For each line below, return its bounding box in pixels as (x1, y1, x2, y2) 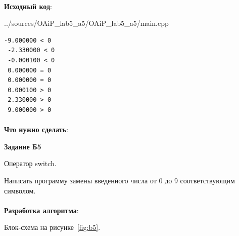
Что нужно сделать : (4, 124, 68, 135)
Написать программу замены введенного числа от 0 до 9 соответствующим (4, 175, 235, 185)
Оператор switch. (4, 158, 57, 169)
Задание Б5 (4, 141, 41, 151)
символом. (4, 185, 36, 195)
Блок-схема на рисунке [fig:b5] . (4, 222, 101, 232)
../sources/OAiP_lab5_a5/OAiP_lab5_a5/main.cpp (4, 18, 169, 28)
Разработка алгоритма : (4, 205, 79, 215)
